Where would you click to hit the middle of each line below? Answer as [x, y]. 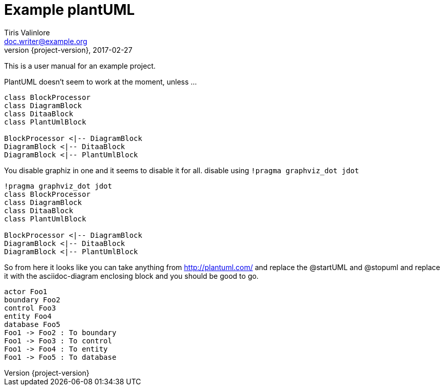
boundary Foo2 [32, 300]
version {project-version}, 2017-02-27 [68, 50]
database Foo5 [32, 324]
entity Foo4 [28, 316]
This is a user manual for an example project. [80, 66]
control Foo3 [30, 308]
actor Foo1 [26, 291]
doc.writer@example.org [46, 41]
